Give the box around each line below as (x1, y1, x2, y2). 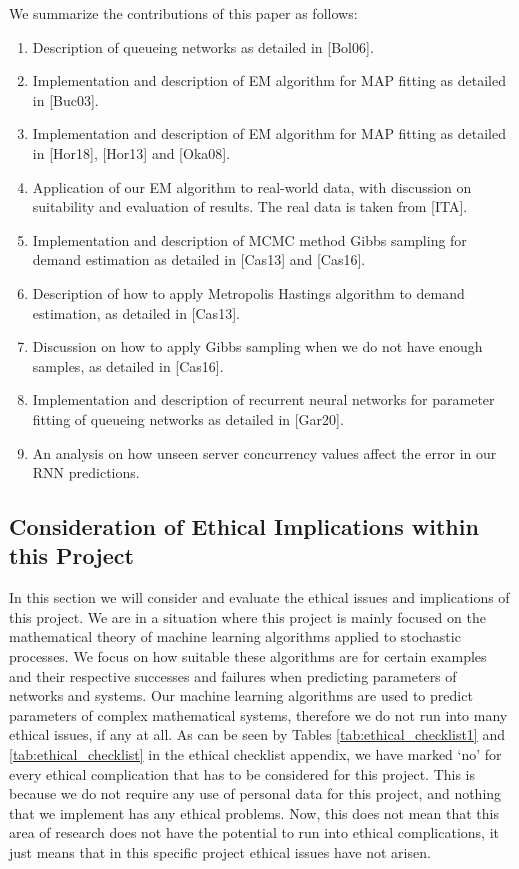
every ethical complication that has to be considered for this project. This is (9, 763, 476, 784)
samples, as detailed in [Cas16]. (32, 355, 224, 376)
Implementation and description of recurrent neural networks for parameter (32, 389, 495, 410)
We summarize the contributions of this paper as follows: (9, 3, 358, 23)
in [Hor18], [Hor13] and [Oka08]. (32, 142, 231, 163)
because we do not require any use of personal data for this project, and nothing (9, 783, 502, 804)
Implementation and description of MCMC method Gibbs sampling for (32, 229, 467, 250)
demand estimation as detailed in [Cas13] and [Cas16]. (32, 249, 366, 270)
